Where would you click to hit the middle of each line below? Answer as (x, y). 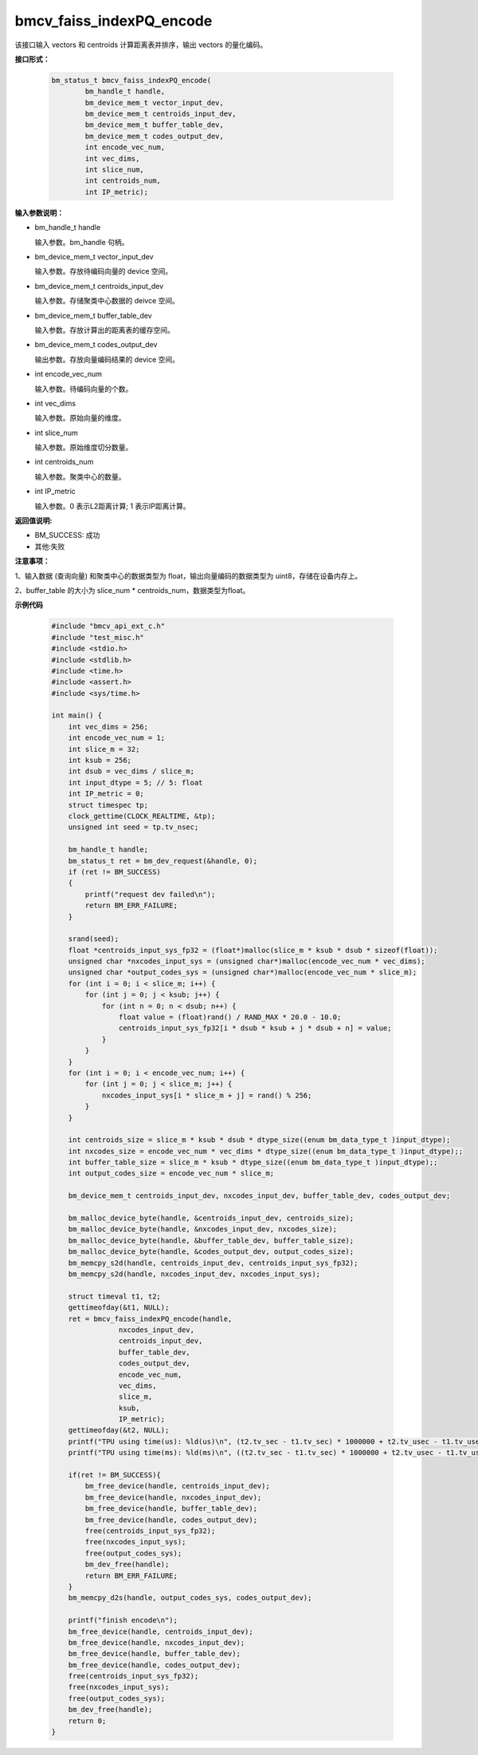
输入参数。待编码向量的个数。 (84, 389)
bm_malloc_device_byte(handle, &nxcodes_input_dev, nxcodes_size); (203, 1229)
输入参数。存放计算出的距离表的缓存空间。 (104, 330)
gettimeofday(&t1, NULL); (119, 1308)
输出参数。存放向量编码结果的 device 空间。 (107, 359)
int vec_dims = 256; (108, 727)
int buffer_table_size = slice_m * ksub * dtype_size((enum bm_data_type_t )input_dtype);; (253, 1162)
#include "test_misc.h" (98, 637)
